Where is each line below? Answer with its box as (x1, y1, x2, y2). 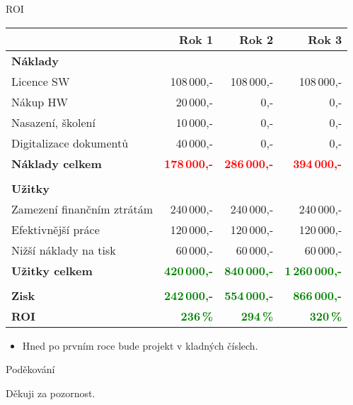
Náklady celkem (11, 155, 102, 172)
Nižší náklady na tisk (11, 241, 116, 258)
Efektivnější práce (11, 221, 100, 238)
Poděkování (6, 362, 55, 377)
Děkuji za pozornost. (6, 385, 96, 400)
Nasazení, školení (11, 113, 96, 131)
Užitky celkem (11, 262, 93, 279)
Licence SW (11, 72, 70, 89)
